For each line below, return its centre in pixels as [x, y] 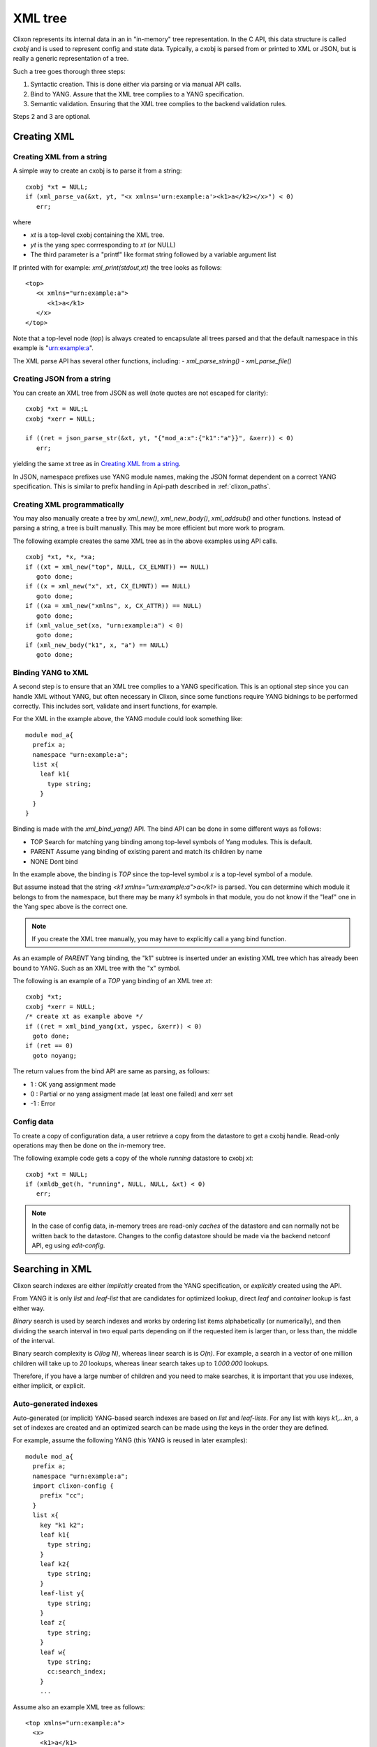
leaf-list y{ [62, 1594]
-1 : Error [43, 1103]
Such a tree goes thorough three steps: [69, 71]
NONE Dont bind [54, 861]
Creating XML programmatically [68, 505]
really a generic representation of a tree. [71, 59]
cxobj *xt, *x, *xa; [60, 557]
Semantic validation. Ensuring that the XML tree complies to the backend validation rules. [159, 103]
